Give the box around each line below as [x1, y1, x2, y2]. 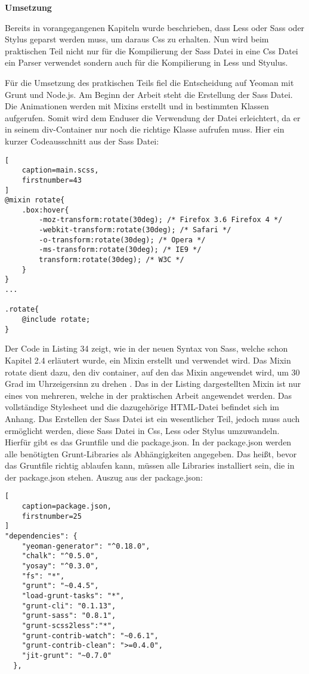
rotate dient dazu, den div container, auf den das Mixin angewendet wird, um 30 [5, 365, 300, 378]
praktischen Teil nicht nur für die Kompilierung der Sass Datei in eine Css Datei [5, 44, 298, 57]
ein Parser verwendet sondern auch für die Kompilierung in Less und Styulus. [5, 56, 288, 69]
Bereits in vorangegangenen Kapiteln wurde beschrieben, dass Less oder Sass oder [5, 21, 305, 33]
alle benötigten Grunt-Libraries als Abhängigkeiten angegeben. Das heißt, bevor [5, 447, 297, 460]
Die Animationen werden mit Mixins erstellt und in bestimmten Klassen [5, 100, 269, 112]
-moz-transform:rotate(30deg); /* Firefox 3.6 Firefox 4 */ [39, 216, 283, 224]
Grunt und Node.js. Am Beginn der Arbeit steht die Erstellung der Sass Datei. [5, 88, 293, 100]
